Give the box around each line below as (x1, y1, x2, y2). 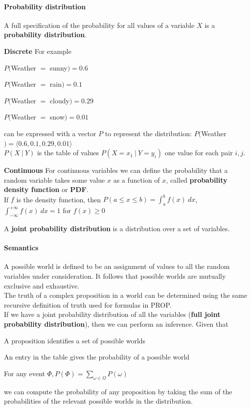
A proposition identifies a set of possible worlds (4, 335, 146, 345)
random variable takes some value (4, 174, 105, 185)
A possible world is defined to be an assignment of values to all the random (4, 261, 230, 271)
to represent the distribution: (105, 128, 192, 138)
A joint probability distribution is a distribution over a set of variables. (4, 223, 230, 234)
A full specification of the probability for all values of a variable (4, 20, 195, 30)
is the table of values (37, 147, 99, 158)
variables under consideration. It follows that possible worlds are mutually (4, 271, 226, 281)
